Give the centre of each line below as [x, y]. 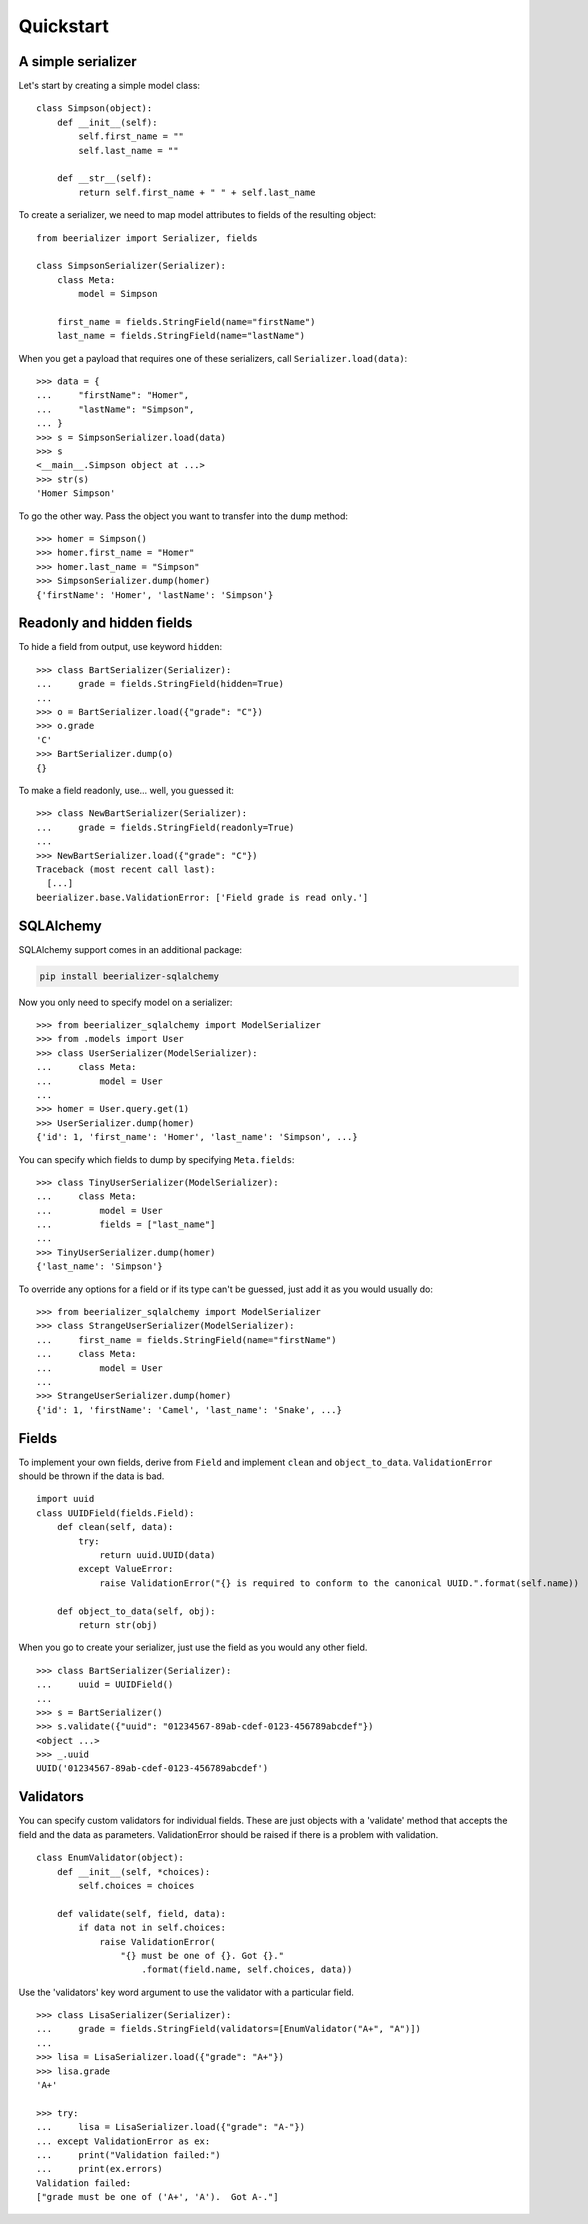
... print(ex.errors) [100, 2169]
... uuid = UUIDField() [105, 1684]
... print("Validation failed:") [129, 2154]
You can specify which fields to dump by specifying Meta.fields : [156, 1159]
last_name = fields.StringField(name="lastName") [180, 336]
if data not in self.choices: [152, 1928]
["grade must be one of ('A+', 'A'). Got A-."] [157, 2197]
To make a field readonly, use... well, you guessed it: [126, 790]
